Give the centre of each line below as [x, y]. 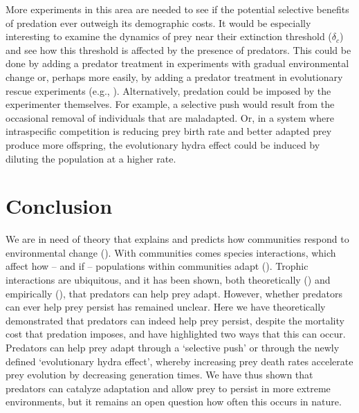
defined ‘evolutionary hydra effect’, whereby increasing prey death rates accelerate [179, 361]
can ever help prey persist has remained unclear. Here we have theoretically [166, 307]
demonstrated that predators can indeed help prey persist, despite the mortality [175, 320]
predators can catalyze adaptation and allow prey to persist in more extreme [168, 388]
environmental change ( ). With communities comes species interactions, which [171, 252]
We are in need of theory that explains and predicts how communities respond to [177, 239]
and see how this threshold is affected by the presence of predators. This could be [178, 49]
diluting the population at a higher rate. [91, 158]
